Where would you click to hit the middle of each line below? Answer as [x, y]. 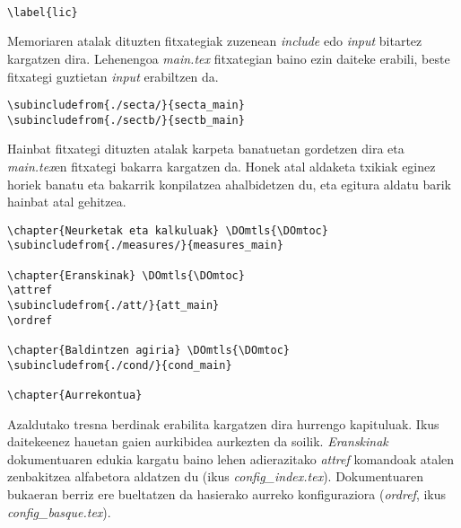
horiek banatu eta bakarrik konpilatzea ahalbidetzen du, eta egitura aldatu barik [229, 184]
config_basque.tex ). [59, 511]
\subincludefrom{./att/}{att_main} [113, 306]
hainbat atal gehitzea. [67, 202]
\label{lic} [43, 12]
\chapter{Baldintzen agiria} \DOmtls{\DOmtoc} [148, 351]
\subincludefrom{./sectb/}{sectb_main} [126, 120]
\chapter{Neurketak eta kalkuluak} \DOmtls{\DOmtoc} [168, 230]
